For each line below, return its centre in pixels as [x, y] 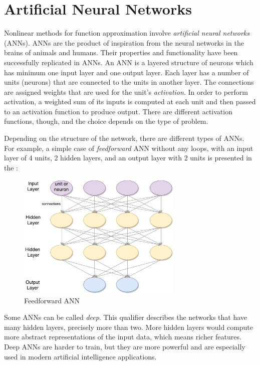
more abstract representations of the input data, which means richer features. [123, 337]
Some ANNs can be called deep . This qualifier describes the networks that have [126, 317]
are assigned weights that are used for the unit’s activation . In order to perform [126, 92]
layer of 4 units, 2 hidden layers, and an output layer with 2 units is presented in [128, 158]
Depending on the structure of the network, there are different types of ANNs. [124, 138]
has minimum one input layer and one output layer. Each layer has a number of [126, 72]
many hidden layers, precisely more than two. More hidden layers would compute [129, 327]
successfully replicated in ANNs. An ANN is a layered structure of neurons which [129, 62]
